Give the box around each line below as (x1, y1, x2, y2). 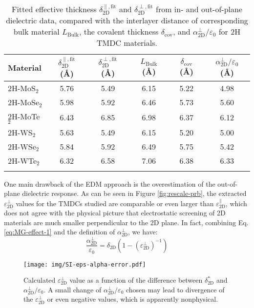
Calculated (23, 275, 56, 285)
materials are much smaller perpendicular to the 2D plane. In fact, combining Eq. (4, 217, 249, 227)
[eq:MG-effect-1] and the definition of (4, 227, 115, 237)
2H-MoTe (8, 110, 40, 122)
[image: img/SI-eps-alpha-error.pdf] (23, 261, 146, 268)
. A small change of (43, 284, 102, 294)
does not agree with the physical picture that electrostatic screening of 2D (4, 208, 226, 218)
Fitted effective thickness (11, 3, 97, 15)
